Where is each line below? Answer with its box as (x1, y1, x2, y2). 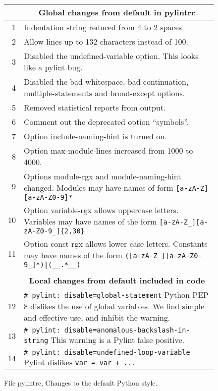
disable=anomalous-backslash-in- (64, 326, 190, 334)
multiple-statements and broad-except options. (24, 87, 185, 99)
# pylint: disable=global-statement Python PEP (24, 289, 209, 300)
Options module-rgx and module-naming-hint (24, 170, 181, 182)
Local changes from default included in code (29, 275, 205, 286)
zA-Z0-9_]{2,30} (24, 227, 85, 235)
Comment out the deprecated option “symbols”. (24, 116, 189, 127)
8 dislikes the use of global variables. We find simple (24, 300, 205, 312)
